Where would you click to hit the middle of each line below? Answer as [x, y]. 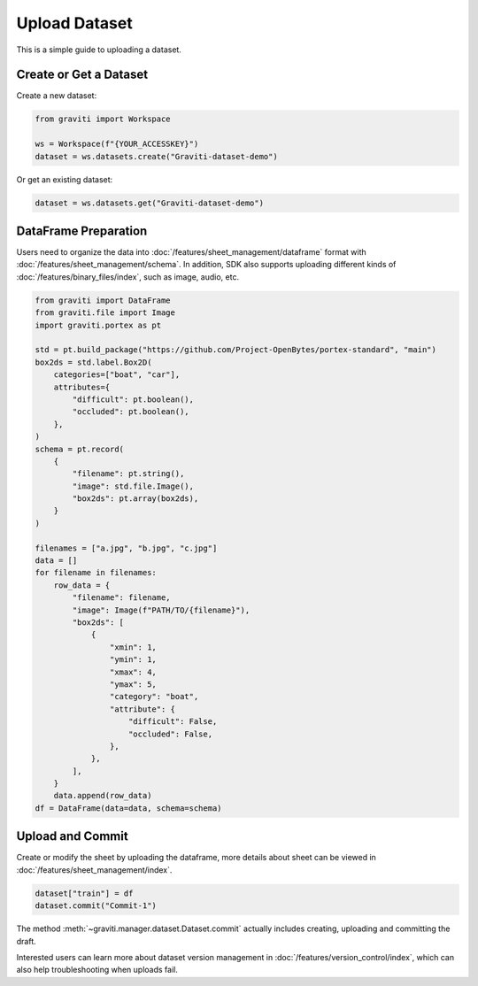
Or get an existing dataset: [65, 179]
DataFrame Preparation [82, 231]
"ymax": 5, [133, 684]
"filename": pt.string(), [128, 474]
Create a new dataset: [57, 96]
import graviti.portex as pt [98, 325]
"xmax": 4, [133, 672]
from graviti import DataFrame [103, 300]
